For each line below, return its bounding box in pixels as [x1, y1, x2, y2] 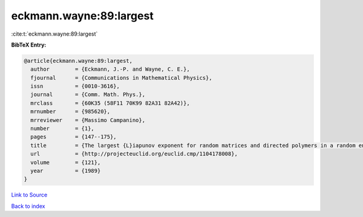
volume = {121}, [30, 159, 101, 166]
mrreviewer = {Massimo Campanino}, [30, 117, 145, 123]
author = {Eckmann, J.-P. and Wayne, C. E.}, [30, 66, 190, 73]
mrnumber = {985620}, [30, 108, 111, 115]
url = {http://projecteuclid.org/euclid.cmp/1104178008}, [30, 151, 238, 157]
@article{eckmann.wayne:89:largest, [24, 57, 133, 64]
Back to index [11, 202, 45, 210]
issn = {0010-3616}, [30, 83, 120, 90]
